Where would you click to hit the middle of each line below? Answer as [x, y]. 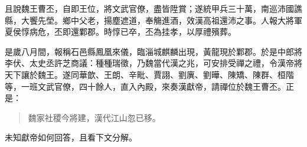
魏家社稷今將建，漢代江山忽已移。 [94, 117]
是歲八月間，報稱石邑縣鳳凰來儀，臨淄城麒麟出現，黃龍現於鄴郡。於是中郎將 [153, 51]
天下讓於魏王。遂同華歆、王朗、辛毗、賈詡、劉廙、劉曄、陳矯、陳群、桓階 [149, 74]
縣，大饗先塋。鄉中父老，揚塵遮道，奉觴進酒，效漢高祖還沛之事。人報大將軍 [153, 20]
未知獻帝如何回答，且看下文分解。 [71, 137]
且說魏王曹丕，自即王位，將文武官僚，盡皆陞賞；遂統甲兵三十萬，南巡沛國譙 [153, 8]
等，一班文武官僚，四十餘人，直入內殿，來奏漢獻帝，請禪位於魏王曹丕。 [145, 86]
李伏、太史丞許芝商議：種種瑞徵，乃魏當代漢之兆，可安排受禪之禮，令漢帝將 [153, 63]
